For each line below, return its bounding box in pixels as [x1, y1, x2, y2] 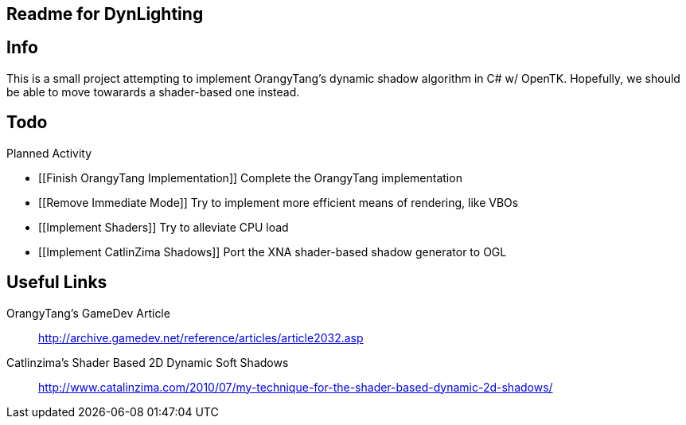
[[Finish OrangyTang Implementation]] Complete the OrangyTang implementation [38, 170, 462, 185]
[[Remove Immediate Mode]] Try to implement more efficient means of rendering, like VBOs [38, 195, 519, 209]
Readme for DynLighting [6, 4, 204, 24]
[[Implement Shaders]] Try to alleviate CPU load [38, 220, 289, 234]
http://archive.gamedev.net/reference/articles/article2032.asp [38, 330, 364, 345]
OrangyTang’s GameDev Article [6, 306, 170, 320]
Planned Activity [6, 146, 92, 160]
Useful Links [6, 272, 107, 293]
